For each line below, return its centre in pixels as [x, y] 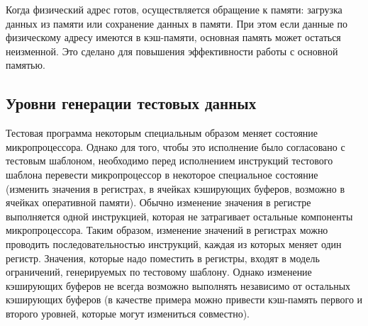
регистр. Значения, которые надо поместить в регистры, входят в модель [163, 258]
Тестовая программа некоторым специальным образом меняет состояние [162, 133]
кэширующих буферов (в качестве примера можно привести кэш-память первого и [184, 299]
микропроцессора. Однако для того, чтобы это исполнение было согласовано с [175, 146]
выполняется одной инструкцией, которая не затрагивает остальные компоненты [179, 216]
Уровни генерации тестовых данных [131, 103]
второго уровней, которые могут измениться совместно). [128, 313]
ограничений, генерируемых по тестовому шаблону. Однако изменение [159, 272]
